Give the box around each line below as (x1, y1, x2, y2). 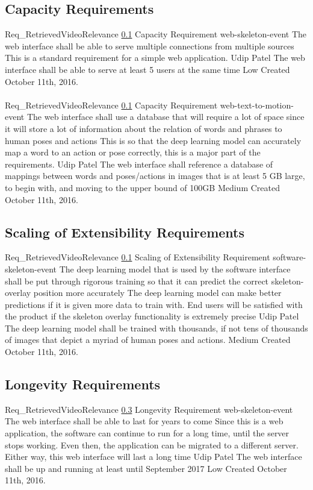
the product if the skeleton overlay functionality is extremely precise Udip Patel (5, 310, 299, 322)
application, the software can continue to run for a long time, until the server (5, 427, 290, 439)
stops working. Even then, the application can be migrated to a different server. (5, 438, 299, 451)
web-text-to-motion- (220, 98, 294, 111)
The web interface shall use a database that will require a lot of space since (26, 110, 305, 123)
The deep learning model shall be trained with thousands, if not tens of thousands (5, 321, 308, 334)
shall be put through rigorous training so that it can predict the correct (5, 274, 269, 287)
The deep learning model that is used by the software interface (59, 262, 291, 275)
